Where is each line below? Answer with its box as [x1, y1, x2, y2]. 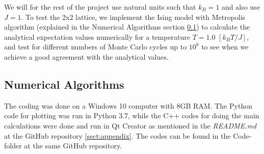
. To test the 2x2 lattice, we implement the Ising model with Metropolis [21, 11, 246, 22]
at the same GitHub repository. [24, 140, 122, 151]
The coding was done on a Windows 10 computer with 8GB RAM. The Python [4, 100, 252, 111]
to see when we [201, 41, 249, 52]
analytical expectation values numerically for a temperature [4, 31, 191, 42]
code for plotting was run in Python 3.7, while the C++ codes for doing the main [4, 110, 259, 121]
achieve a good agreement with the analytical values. [4, 51, 169, 62]
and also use [222, 2, 260, 12]
